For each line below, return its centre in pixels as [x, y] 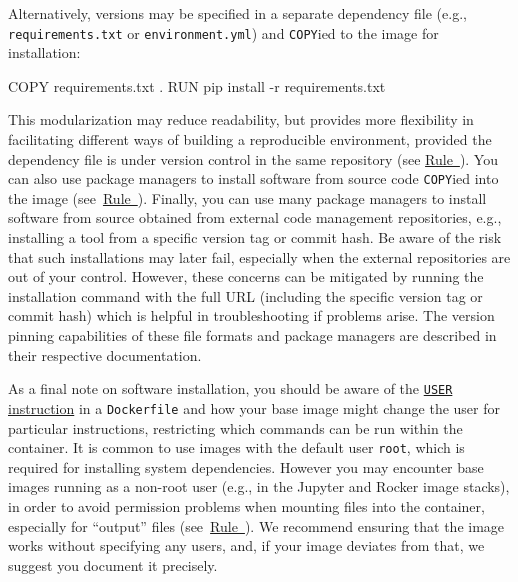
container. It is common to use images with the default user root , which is [236, 447]
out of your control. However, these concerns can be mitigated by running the [246, 276]
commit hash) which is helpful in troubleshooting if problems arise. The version [251, 315]
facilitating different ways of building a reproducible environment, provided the [250, 139]
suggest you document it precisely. [113, 564]
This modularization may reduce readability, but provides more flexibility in [241, 119]
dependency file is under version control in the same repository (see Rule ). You [253, 158]
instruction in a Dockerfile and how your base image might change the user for [254, 407]
